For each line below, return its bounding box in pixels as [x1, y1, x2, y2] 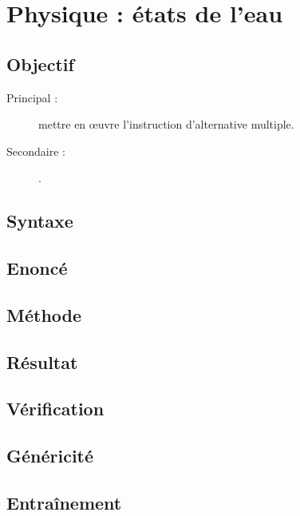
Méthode [6, 302, 82, 327]
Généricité [6, 443, 94, 468]
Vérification [6, 396, 105, 421]
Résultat [6, 349, 78, 374]
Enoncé [6, 256, 68, 280]
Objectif [6, 51, 74, 76]
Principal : [6, 89, 58, 105]
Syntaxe [6, 208, 73, 233]
